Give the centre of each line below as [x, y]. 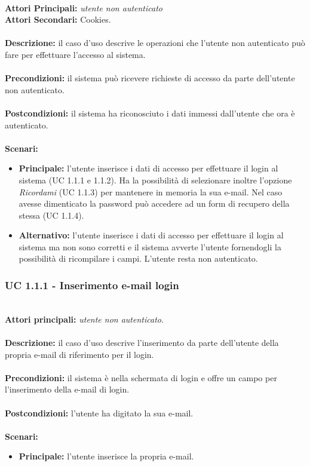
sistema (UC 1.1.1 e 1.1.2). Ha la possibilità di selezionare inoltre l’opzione [155, 180]
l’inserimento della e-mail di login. [67, 389]
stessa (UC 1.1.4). [51, 215]
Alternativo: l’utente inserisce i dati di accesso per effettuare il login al [151, 235]
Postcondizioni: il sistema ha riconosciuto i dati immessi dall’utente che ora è [150, 113]
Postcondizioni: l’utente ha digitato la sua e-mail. [99, 413]
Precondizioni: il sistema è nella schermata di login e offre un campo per [141, 377]
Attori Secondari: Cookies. [58, 19]
